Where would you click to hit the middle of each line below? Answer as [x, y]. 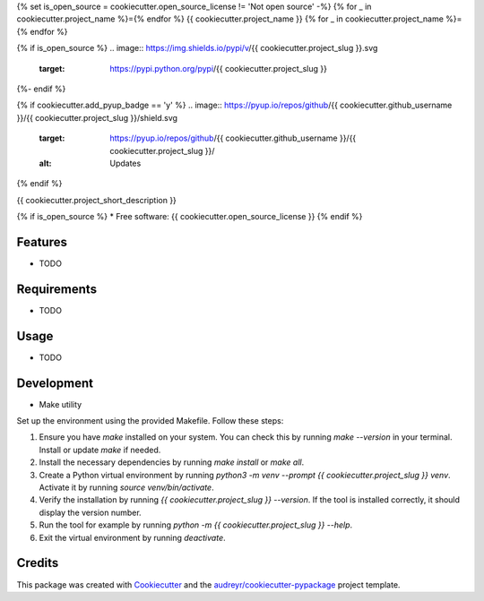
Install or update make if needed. [100, 450]
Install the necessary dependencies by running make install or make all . [172, 462]
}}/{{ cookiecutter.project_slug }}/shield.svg [97, 117]
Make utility [60, 404]
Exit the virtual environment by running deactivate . [132, 537]
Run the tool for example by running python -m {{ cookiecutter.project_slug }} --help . [196, 525]
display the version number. [91, 512]
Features [42, 242]
